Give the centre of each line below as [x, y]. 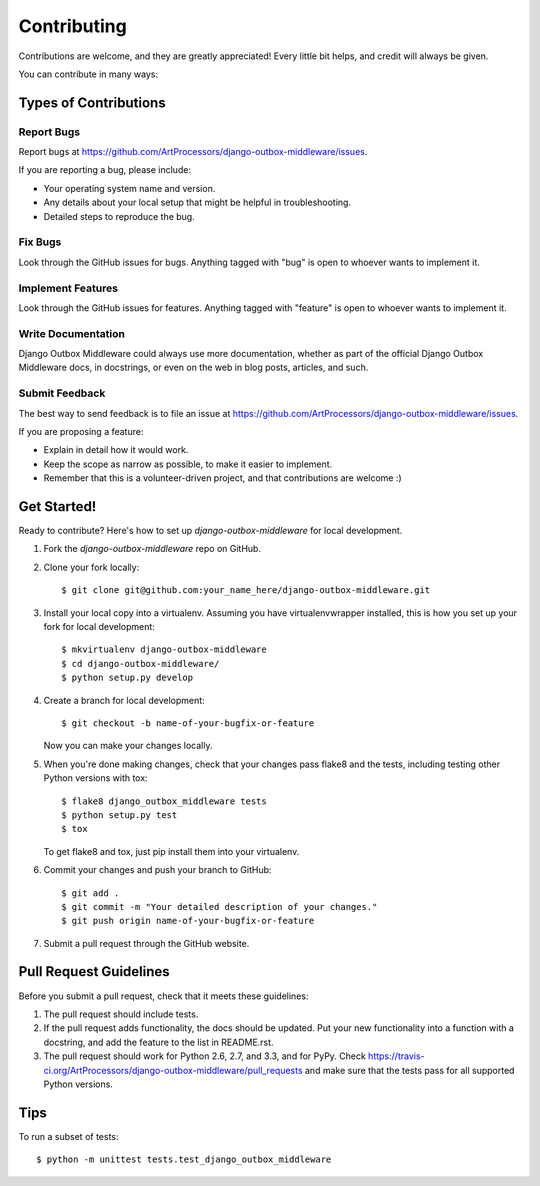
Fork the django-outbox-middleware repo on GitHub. [152, 549]
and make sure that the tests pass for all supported [410, 1070]
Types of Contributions [92, 102]
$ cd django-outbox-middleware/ [140, 663]
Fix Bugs [40, 242]
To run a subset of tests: [68, 1136]
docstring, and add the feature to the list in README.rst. [158, 1042]
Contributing [72, 26]
